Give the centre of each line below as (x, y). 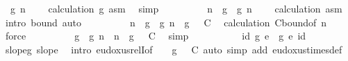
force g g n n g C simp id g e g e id (156, 36)
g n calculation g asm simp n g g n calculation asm (176, 8)
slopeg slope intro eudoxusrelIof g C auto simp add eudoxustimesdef (174, 49)
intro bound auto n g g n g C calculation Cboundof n (166, 22)
